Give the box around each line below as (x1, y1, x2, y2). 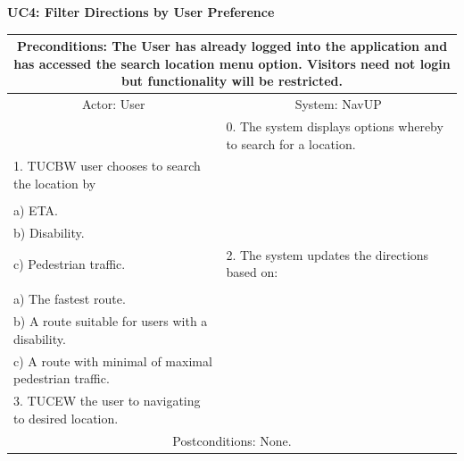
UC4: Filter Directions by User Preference (7, 3, 275, 21)
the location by (13, 174, 96, 192)
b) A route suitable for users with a (13, 312, 208, 331)
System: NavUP (294, 95, 382, 113)
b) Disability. (13, 222, 85, 241)
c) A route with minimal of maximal (13, 351, 212, 370)
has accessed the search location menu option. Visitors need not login (13, 54, 451, 72)
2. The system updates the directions (226, 245, 429, 264)
